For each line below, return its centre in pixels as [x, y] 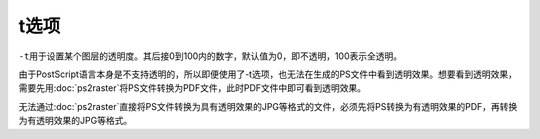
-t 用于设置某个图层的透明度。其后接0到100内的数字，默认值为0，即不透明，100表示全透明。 [210, 56]
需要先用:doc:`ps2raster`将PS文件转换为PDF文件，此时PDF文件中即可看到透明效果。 [192, 88]
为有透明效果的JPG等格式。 [75, 121]
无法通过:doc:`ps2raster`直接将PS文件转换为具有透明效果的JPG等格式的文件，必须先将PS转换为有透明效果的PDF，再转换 [268, 106]
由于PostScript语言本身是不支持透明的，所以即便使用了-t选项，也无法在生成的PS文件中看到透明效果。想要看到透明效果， [268, 74]
